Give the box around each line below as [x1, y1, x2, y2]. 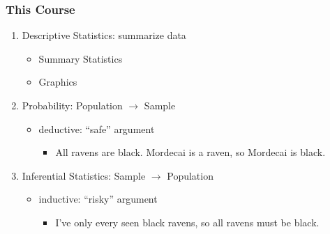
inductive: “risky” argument [38, 192, 158, 206]
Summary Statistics [38, 51, 123, 65]
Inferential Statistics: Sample [22, 168, 146, 182]
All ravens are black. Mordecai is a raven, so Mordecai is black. [55, 145, 326, 159]
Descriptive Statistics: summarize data [22, 28, 186, 42]
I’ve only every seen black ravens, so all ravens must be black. [55, 214, 320, 229]
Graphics [38, 75, 77, 89]
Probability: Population [22, 98, 123, 112]
